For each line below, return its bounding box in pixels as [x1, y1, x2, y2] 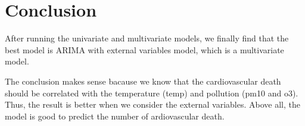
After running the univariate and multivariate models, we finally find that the [5, 32, 289, 44]
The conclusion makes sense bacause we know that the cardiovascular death [5, 75, 281, 87]
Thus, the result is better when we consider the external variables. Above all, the [5, 98, 300, 111]
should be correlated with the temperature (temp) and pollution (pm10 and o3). [5, 86, 298, 99]
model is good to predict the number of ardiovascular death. [5, 109, 225, 122]
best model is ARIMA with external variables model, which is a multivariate [5, 43, 284, 56]
